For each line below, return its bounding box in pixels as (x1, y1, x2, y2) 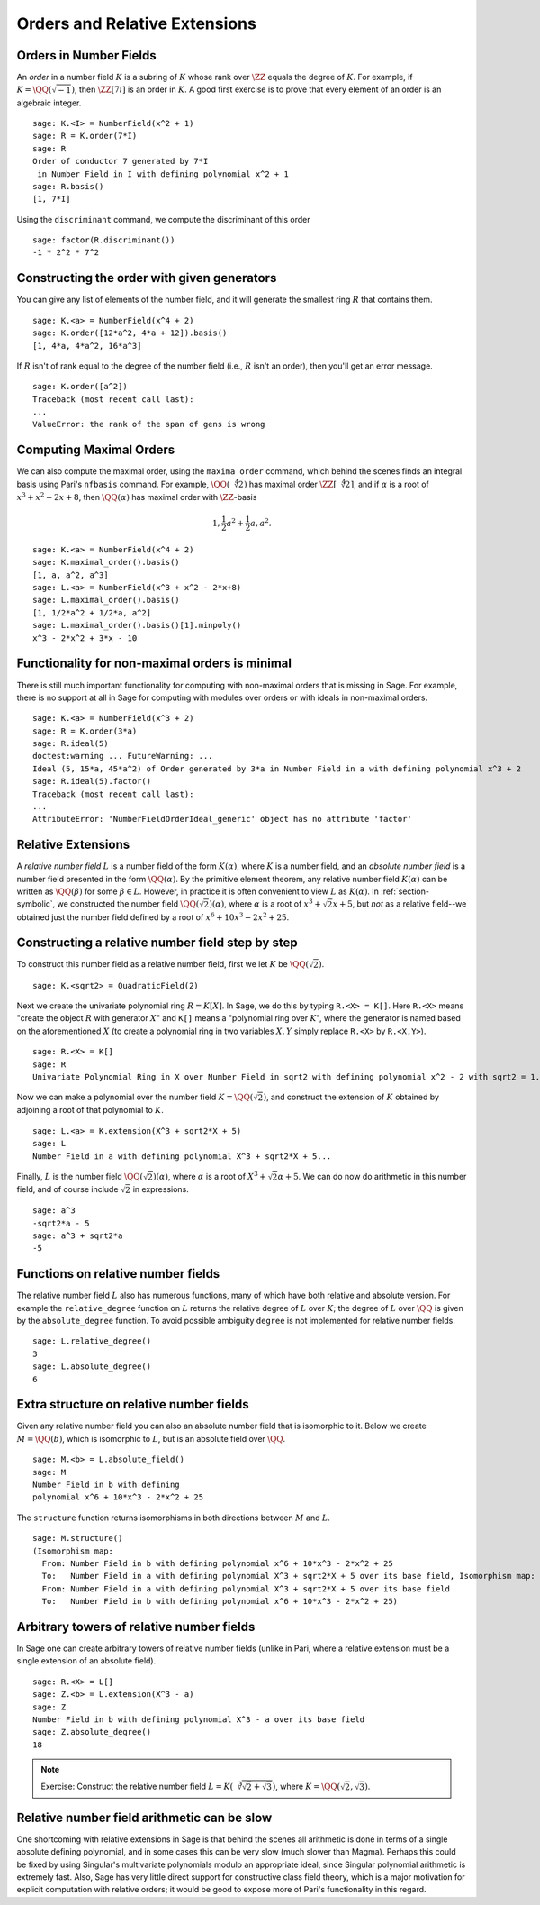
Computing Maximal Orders (16, 442, 175, 458)
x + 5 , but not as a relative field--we (332, 898, 467, 909)
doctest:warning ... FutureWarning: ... (32, 751, 213, 761)
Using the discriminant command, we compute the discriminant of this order (16, 214, 310, 224)
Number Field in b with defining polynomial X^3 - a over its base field (32, 1715, 365, 1725)
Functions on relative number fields (16, 1266, 220, 1281)
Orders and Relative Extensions (16, 14, 256, 33)
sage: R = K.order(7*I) (32, 131, 138, 141)
